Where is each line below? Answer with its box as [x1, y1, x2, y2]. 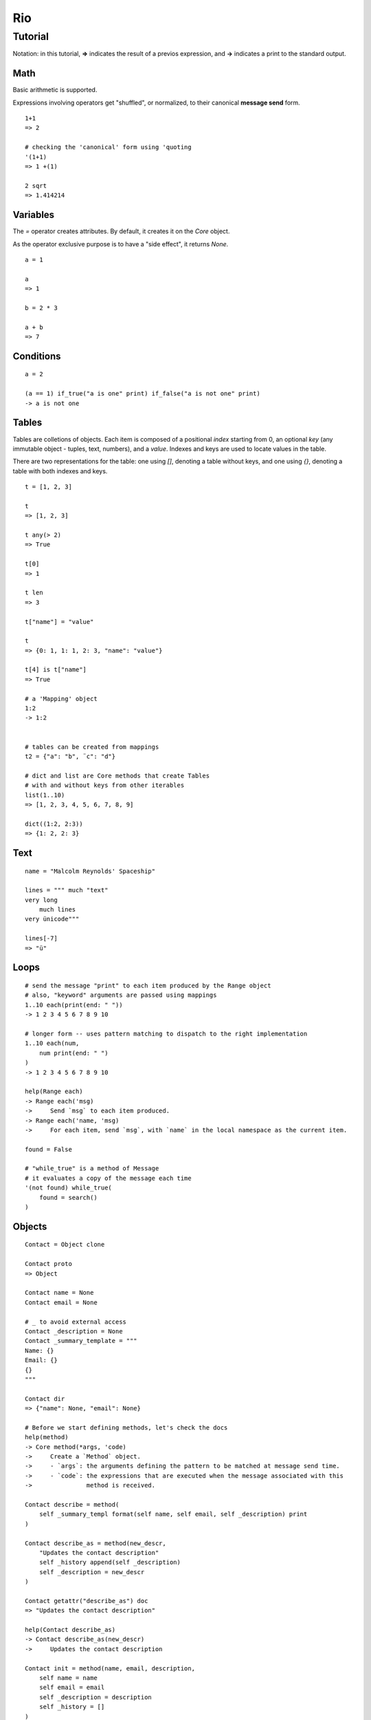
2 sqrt [25, 182, 47, 189]
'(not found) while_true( [25, 1184, 113, 1192]
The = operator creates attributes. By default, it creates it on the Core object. [12, 227, 230, 235]
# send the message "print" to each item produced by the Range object [25, 982, 271, 990]
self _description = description [38, 1693, 153, 1701]
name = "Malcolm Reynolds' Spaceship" [25, 867, 156, 875]
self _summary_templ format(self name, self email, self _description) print [38, 1510, 308, 1518]
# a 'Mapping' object [25, 695, 98, 702]
